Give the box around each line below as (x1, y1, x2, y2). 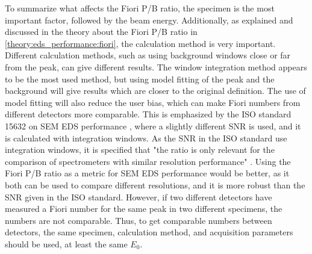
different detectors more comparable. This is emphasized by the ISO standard (5, 108, 292, 120)
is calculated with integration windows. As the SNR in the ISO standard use (5, 131, 287, 144)
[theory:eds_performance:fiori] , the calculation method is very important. (5, 37, 276, 49)
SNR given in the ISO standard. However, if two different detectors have (5, 190, 272, 203)
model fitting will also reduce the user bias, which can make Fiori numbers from (5, 96, 301, 108)
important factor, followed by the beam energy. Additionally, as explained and (5, 13, 293, 26)
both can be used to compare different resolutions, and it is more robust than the (5, 178, 305, 191)
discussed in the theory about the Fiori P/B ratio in (5, 25, 198, 38)
